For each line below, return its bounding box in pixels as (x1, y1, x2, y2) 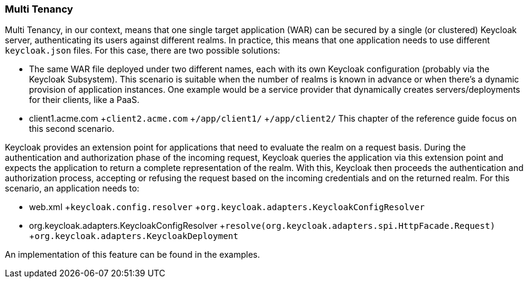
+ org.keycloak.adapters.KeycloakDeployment (29, 231, 239, 241)
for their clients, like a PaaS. (29, 95, 140, 105)
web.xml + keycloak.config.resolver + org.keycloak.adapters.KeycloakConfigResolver (29, 202, 425, 213)
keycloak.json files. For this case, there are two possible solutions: (5, 45, 280, 56)
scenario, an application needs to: (5, 183, 140, 194)
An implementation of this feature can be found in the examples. (5, 249, 260, 260)
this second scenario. (29, 123, 115, 134)
